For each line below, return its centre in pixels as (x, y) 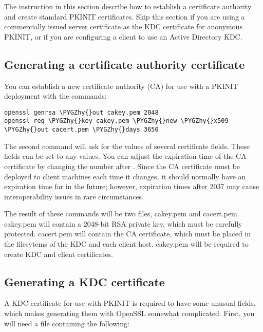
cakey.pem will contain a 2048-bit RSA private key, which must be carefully (123, 223)
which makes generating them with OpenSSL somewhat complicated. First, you (129, 313)
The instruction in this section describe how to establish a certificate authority (128, 6)
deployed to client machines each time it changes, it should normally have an (125, 176)
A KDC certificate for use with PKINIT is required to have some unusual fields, (130, 303)
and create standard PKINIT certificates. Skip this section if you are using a (125, 16)
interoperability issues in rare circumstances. (74, 196)
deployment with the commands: (55, 96)
